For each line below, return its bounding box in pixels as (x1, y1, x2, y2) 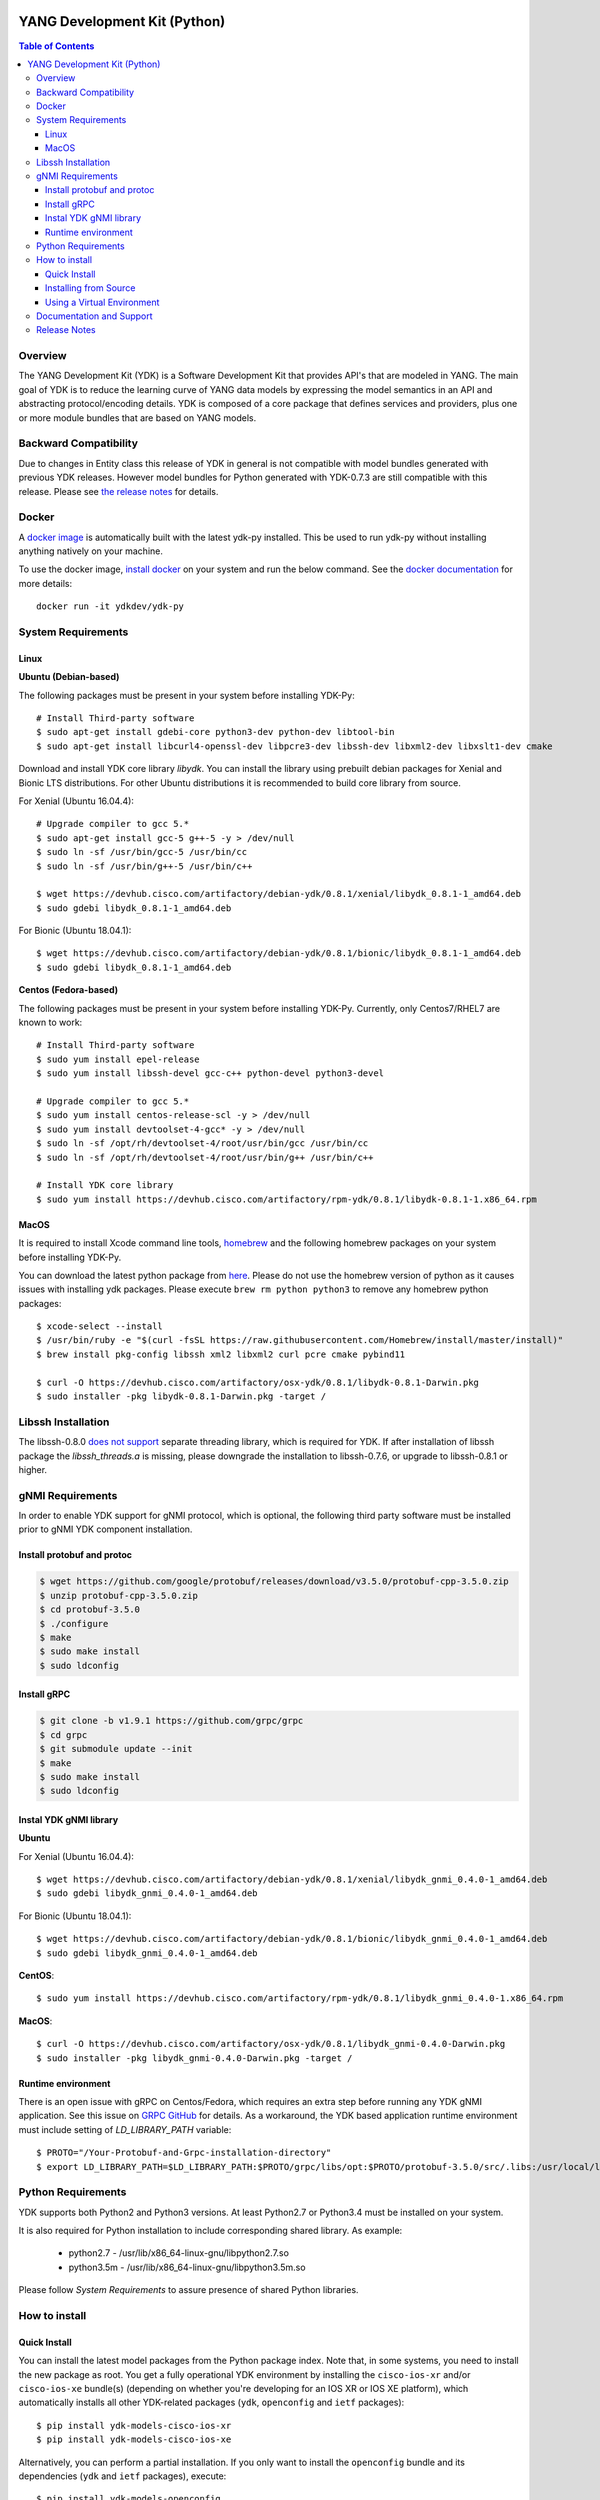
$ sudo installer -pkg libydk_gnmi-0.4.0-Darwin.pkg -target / (36, 2052, 353, 2064)
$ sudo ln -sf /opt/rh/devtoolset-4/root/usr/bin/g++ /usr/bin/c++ (36, 1151, 374, 1163)
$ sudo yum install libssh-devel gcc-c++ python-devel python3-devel (36, 1068, 385, 1079)
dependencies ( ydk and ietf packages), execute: (18, 2470, 227, 2482)
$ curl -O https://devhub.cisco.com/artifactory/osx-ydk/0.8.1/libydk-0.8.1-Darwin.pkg (36, 1376, 480, 1388)
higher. (18, 1463, 48, 1475)
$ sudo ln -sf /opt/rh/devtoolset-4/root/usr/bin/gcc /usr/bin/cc (36, 1138, 369, 1149)
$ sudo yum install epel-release (36, 1053, 200, 1065)
